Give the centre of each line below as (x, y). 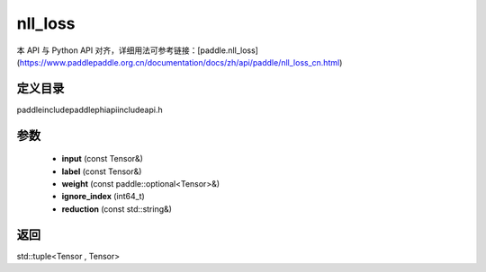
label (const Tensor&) (102, 171)
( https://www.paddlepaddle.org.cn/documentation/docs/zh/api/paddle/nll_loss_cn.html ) (180, 62)
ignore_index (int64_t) (103, 197)
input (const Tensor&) (103, 159)
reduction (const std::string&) (117, 209)
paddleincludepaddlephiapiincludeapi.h (90, 110)
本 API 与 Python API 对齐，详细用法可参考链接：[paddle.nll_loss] (137, 50)
